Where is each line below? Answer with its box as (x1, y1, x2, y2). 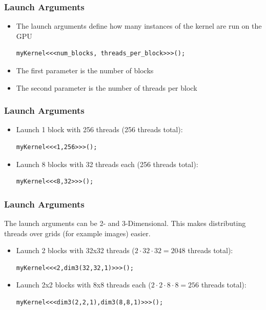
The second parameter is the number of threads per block (16, 82, 197, 93)
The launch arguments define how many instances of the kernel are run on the (16, 20, 262, 31)
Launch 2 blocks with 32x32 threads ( (16, 245, 135, 256)
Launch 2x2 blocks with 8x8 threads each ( (16, 279, 151, 290)
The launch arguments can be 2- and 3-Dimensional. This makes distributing (4, 218, 246, 228)
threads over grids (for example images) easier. (4, 228, 151, 238)
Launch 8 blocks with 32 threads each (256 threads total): (16, 158, 198, 169)
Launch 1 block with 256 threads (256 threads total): (16, 124, 183, 135)
